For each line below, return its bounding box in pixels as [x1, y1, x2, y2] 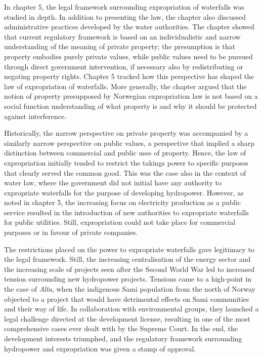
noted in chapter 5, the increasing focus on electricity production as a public [4, 197, 241, 208]
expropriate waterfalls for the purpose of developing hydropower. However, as [4, 187, 244, 197]
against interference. [4, 110, 67, 121]
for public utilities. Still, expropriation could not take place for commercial [4, 217, 236, 227]
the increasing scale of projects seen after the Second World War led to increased [4, 263, 255, 274]
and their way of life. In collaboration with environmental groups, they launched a [4, 303, 259, 314]
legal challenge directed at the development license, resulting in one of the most [4, 313, 250, 324]
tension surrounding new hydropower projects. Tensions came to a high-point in [4, 273, 252, 284]
